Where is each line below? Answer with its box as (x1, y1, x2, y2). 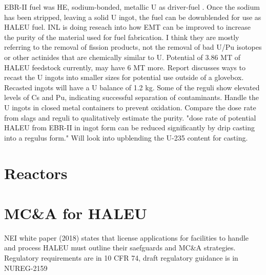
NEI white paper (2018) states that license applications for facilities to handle (4, 232, 249, 243)
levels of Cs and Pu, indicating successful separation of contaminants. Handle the (4, 92, 259, 103)
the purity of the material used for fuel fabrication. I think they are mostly (4, 31, 239, 42)
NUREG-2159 (4, 262, 48, 273)
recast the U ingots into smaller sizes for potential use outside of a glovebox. (4, 72, 244, 83)
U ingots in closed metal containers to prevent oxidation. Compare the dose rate (4, 102, 256, 112)
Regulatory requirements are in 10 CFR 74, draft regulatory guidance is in (4, 252, 238, 263)
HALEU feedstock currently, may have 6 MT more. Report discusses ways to (4, 62, 245, 72)
